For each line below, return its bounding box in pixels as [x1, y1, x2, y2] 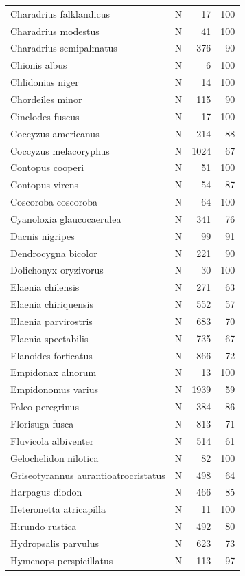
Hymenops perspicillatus [10, 553, 113, 567]
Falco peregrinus [10, 399, 79, 414]
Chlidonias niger [10, 75, 79, 89]
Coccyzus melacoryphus [10, 143, 110, 157]
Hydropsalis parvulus [10, 535, 100, 550]
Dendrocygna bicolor [10, 245, 97, 260]
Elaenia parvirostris [10, 313, 93, 328]
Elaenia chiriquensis [10, 297, 93, 311]
